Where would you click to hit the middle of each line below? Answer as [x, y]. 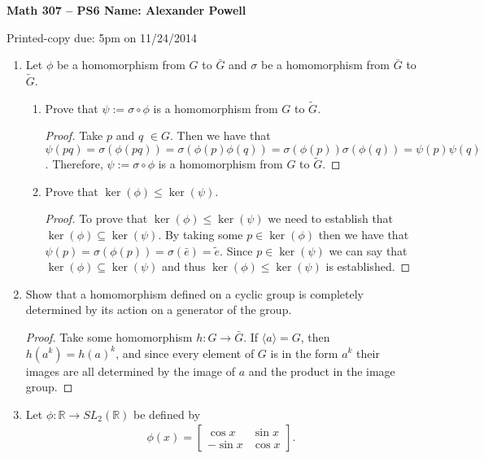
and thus [184, 266]
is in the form [304, 353]
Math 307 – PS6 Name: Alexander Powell [126, 10]
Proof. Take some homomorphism [109, 336]
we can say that [368, 250]
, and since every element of [185, 353]
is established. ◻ [368, 266]
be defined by [167, 414]
